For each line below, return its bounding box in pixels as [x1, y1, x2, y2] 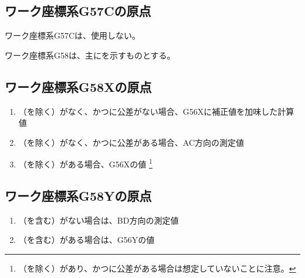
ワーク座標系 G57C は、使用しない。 [5, 29, 141, 42]
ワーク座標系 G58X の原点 [5, 77, 152, 95]
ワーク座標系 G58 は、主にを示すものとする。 [5, 49, 175, 61]
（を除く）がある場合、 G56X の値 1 [18, 156, 152, 170]
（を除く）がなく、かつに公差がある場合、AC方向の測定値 [18, 136, 245, 148]
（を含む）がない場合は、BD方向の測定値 [18, 214, 179, 226]
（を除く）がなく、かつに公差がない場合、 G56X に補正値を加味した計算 [18, 105, 294, 117]
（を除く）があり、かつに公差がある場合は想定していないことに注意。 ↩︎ [18, 262, 296, 274]
